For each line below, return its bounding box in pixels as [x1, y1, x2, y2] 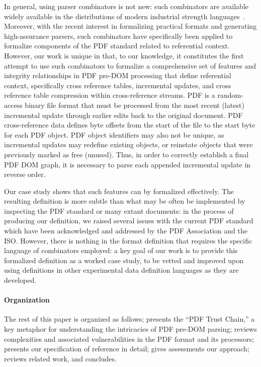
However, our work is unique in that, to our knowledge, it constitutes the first [4, 50, 244, 60]
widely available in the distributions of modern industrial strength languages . [4, 11, 245, 21]
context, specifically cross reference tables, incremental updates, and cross [4, 80, 231, 90]
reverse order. [4, 169, 46, 179]
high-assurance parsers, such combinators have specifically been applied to [4, 30, 233, 41]
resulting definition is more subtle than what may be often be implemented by [4, 196, 245, 206]
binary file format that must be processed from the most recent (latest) [25, 99, 244, 110]
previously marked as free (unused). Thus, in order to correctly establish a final [4, 149, 249, 159]
